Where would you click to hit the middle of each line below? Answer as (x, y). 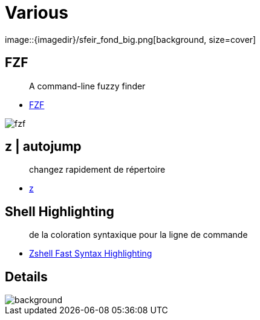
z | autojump (43, 147)
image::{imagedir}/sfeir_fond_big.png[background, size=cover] (131, 39)
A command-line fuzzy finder (87, 86)
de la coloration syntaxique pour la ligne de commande (138, 235)
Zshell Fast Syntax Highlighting (91, 254)
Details (26, 277)
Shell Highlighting (60, 211)
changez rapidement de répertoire (97, 170)
